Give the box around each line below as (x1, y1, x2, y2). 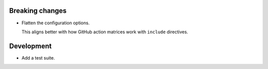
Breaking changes (9, 6, 67, 15)
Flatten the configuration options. (21, 20, 90, 26)
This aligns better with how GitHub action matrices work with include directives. (21, 29, 189, 35)
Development (9, 42, 52, 50)
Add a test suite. (21, 55, 55, 61)
